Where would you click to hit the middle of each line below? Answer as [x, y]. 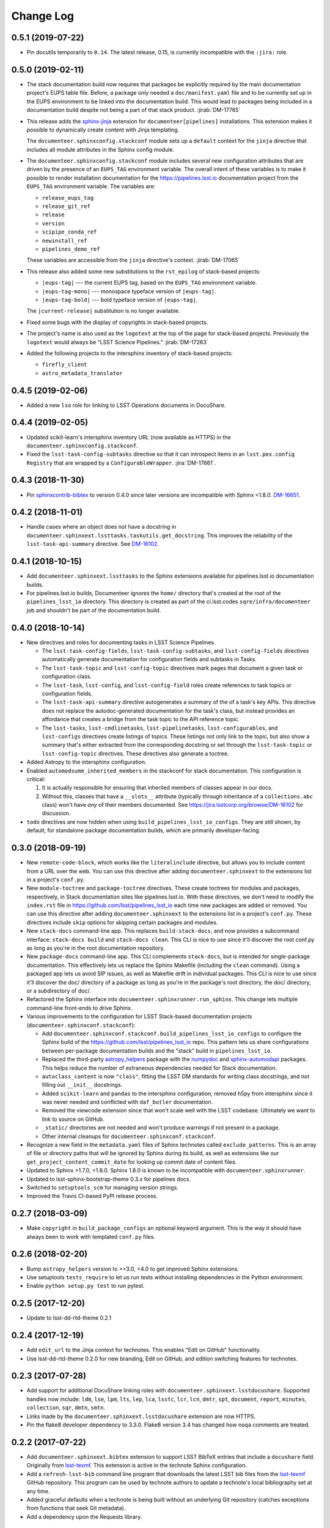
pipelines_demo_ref [71, 249]
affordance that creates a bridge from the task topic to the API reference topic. [141, 719]
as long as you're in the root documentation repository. [96, 948]
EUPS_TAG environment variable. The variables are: [91, 186]
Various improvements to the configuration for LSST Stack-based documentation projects [139, 1016]
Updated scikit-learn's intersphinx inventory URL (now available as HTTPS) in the [129, 437]
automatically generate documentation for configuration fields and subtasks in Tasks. [149, 659]
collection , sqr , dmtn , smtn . [66, 1408]
